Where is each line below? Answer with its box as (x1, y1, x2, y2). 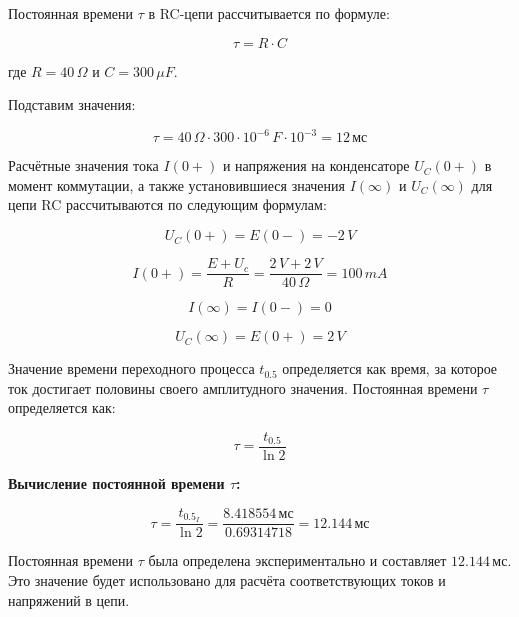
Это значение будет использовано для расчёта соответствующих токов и (8, 570, 446, 591)
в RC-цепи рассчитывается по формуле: (148, 3, 390, 23)
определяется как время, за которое (282, 358, 498, 379)
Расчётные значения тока (8, 155, 159, 176)
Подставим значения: (8, 94, 136, 115)
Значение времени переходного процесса (8, 358, 255, 379)
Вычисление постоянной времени (8, 472, 225, 493)
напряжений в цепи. (8, 589, 130, 610)
